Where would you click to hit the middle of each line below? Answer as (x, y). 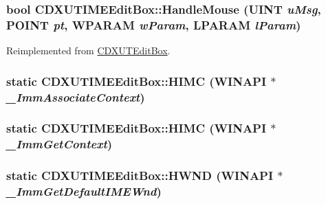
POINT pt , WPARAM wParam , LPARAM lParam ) (154, 24)
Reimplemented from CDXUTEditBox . (88, 50)
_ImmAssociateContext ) (76, 97)
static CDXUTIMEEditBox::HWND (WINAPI (140, 175)
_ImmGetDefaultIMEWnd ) (84, 191)
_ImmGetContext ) (59, 144)
